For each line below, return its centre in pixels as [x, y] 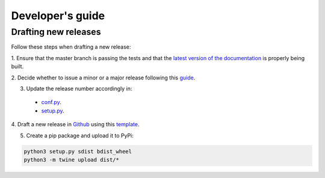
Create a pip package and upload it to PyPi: [80, 135]
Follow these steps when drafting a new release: [71, 47]
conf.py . [51, 102]
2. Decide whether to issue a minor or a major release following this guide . [103, 78]
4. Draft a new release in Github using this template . [75, 124]
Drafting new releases [56, 32]
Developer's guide [58, 16]
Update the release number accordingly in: [79, 88]
